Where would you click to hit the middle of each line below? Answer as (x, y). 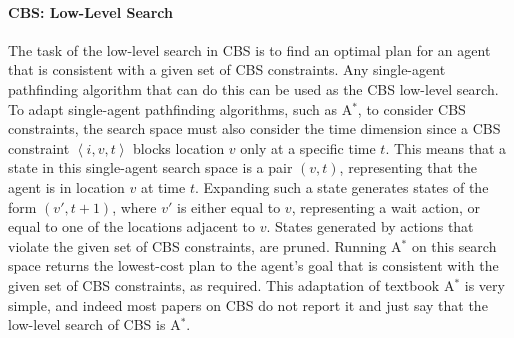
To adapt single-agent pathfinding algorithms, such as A (180, 108)
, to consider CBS (411, 108)
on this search (454, 245)
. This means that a (446, 147)
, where (134, 206)
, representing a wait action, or (386, 206)
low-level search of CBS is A (94, 324)
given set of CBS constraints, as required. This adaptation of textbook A (231, 284)
